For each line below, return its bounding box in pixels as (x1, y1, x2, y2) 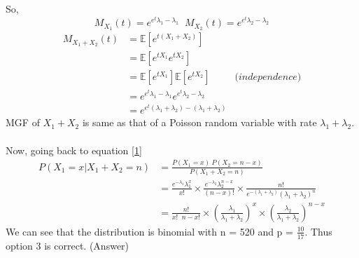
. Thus (304, 224, 332, 238)
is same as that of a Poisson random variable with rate (82, 115, 317, 130)
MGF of (6, 115, 40, 130)
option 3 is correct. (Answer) (6, 238, 129, 252)
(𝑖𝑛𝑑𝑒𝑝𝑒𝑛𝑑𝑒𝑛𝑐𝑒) (234, 72, 302, 83)
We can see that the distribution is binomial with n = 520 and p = (6, 224, 293, 238)
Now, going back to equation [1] (6, 142, 142, 157)
